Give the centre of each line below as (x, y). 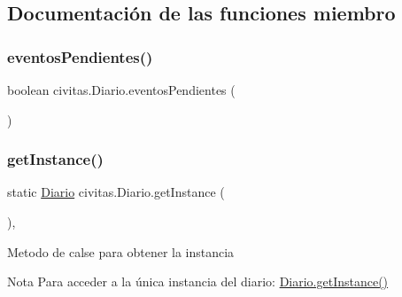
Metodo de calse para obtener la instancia (121, 251)
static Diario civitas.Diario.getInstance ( (116, 192)
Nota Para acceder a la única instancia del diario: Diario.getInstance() (198, 281)
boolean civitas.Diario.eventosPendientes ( (121, 90)
